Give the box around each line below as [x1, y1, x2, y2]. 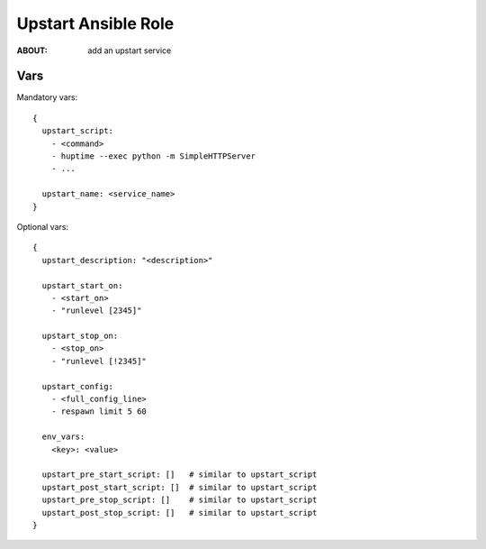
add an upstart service [87, 45, 172, 56]
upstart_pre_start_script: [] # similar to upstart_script [41, 470, 318, 480]
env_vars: [41, 432, 85, 442]
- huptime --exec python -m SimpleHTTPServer [50, 151, 256, 161]
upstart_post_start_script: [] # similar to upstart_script [41, 482, 318, 492]
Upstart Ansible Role [16, 14, 175, 33]
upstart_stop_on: [41, 331, 119, 342]
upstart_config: [41, 381, 114, 391]
